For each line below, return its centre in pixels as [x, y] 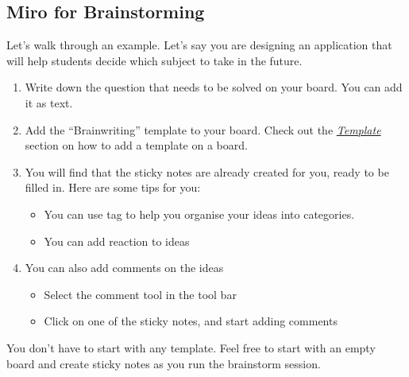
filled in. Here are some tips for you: [113, 187]
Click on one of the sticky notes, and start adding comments [191, 321]
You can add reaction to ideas [117, 241]
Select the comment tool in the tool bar [140, 294]
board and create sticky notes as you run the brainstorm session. [164, 363]
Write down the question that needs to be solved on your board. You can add [214, 87]
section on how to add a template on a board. [136, 145]
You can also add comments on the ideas [124, 268]
